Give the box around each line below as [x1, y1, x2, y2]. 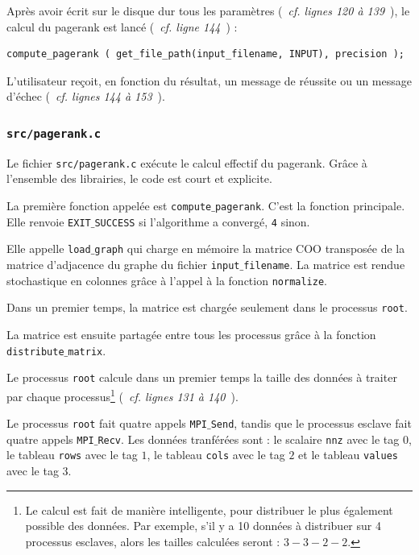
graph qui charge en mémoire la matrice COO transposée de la [94, 240, 405, 257]
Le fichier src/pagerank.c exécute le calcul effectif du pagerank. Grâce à [6, 154, 367, 171]
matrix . [68, 342, 106, 358]
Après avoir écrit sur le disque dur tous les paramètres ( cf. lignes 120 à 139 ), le [6, 2, 410, 19]
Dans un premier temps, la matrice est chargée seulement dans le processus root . [6, 299, 408, 316]
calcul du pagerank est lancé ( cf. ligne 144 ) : [6, 18, 238, 35]
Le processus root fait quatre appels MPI [6, 415, 208, 432]
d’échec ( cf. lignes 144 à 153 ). [6, 88, 165, 105]
